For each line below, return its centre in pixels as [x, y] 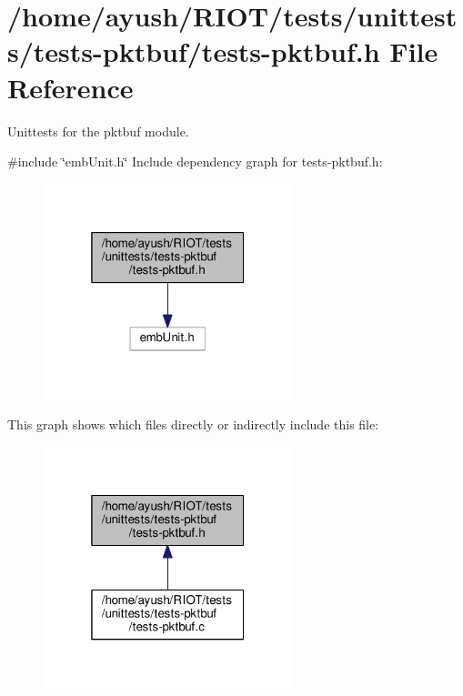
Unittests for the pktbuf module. [98, 131]
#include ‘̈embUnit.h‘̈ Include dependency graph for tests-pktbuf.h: [195, 161]
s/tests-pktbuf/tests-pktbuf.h [194, 51]
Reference [70, 87]
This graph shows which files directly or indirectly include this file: [193, 424]
